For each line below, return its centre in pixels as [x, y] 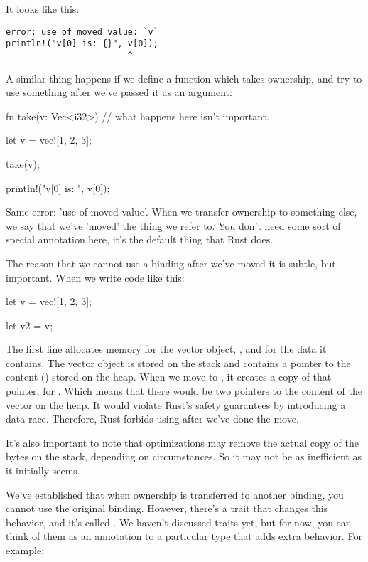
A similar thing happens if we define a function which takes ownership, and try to [184, 78]
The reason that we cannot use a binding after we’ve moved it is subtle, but [171, 263]
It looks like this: [43, 9]
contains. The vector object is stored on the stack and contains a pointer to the [178, 362]
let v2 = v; [29, 325]
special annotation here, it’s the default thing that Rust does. [140, 239]
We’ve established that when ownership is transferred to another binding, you [175, 494]
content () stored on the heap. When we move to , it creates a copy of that [169, 377]
